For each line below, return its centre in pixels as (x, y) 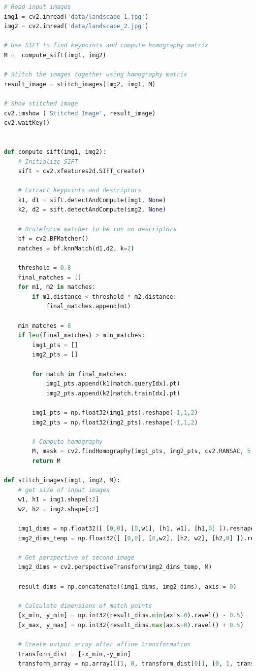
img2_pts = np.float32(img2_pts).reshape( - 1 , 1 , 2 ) (115, 422)
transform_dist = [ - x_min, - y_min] (74, 654)
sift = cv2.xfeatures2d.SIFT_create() (81, 171)
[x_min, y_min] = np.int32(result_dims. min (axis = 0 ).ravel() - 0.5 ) (131, 616)
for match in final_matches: (80, 374)
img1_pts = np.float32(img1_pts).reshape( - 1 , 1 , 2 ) (115, 412)
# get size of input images (64, 490)
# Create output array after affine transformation (104, 645)
